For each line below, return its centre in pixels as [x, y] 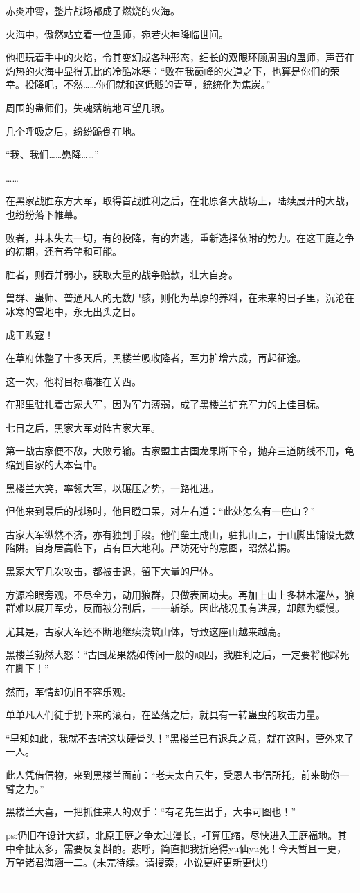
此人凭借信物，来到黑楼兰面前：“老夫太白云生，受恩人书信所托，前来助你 [173, 774]
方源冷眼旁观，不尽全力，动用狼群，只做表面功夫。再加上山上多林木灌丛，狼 [180, 594]
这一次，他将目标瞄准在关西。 [73, 381]
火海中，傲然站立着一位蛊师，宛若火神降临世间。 [117, 34]
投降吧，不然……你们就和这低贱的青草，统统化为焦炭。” [147, 84]
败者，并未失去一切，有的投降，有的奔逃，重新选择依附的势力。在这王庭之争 [180, 237]
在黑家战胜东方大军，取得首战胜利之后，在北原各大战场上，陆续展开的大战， [180, 201]
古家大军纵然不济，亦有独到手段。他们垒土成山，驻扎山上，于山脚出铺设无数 [180, 534]
